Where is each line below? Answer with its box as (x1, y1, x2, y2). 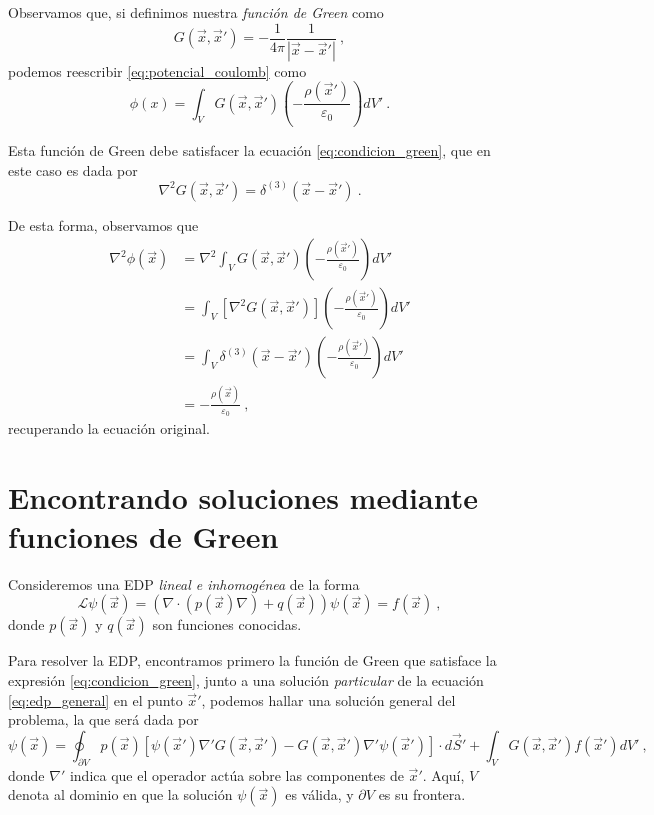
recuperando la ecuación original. (8, 417, 210, 438)
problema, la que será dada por (8, 709, 199, 730)
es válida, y (285, 784, 354, 805)
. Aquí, (422, 764, 465, 785)
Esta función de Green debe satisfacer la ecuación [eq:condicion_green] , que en (8, 140, 491, 161)
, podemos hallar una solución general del (201, 689, 456, 710)
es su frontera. (378, 784, 466, 805)
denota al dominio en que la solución (8, 784, 233, 805)
